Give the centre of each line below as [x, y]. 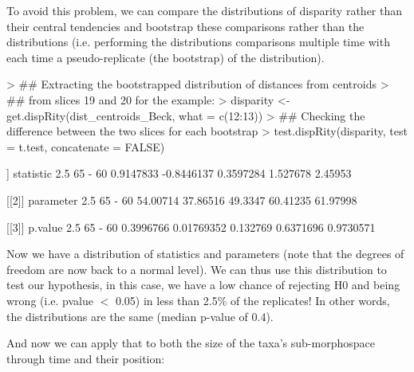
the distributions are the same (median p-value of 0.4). [140, 316]
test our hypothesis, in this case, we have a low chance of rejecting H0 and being [203, 285]
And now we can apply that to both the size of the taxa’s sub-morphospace [191, 343]
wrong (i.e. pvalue [50, 300]
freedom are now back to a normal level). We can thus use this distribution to [197, 269]
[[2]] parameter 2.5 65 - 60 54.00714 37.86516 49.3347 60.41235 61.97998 [182, 200]
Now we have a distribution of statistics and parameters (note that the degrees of [205, 254]
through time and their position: [86, 358]
